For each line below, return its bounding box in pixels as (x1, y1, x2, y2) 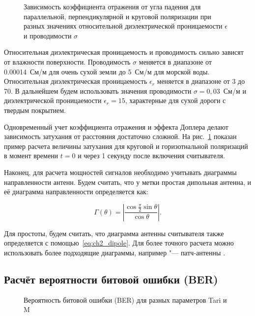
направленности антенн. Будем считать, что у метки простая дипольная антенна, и (4, 176, 252, 187)
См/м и (223, 85, 246, 96)
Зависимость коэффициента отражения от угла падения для (24, 1, 201, 11)
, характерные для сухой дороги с (125, 95, 226, 105)
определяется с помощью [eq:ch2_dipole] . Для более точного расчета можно (4, 238, 234, 248)
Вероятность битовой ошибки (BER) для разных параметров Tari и (24, 294, 227, 305)
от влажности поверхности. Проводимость (4, 56, 131, 67)
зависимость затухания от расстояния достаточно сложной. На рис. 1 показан (4, 131, 237, 141)
